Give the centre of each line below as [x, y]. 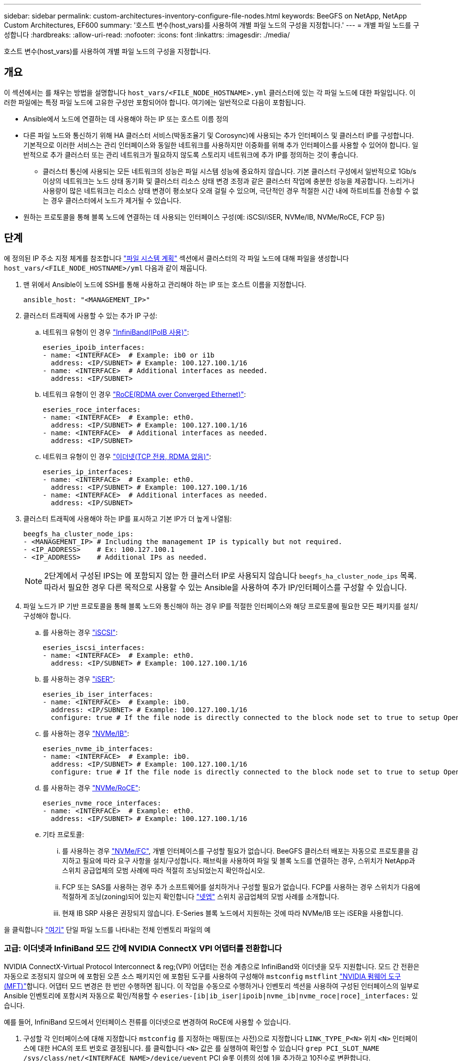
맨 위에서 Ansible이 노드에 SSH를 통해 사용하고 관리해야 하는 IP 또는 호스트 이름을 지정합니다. [165, 284]
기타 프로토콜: [64, 834]
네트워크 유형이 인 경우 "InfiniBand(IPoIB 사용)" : [116, 332]
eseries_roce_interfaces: [92, 409]
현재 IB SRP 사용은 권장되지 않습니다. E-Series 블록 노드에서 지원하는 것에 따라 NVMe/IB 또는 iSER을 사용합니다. [233, 913]
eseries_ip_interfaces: [88, 471]
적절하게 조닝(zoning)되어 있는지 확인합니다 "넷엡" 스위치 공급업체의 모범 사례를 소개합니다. [201, 896]
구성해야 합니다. [47, 616]
